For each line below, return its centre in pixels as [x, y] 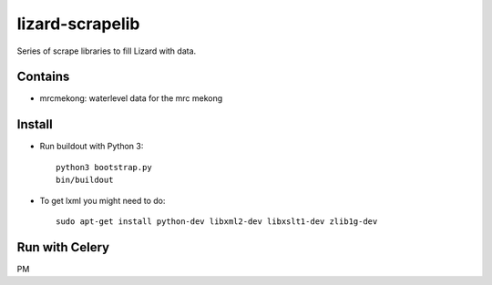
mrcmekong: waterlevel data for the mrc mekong [131, 98]
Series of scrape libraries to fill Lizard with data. [107, 51]
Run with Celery [63, 247]
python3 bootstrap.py [104, 167]
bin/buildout [85, 180]
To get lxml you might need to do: [102, 200]
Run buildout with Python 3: [92, 147]
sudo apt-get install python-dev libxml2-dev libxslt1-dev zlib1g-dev [217, 221]
